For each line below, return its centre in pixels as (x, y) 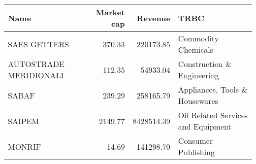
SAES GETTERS (39, 44)
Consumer (195, 141)
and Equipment (205, 126)
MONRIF (25, 146)
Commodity (198, 38)
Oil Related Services (213, 115)
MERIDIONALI (36, 75)
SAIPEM (24, 121)
